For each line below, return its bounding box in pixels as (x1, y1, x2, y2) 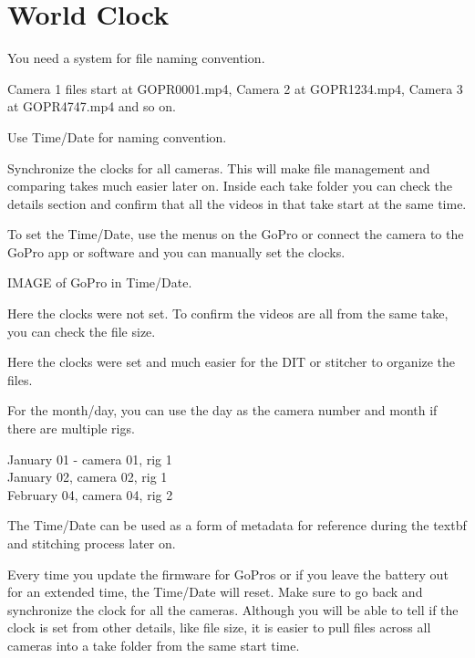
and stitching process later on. (7, 534, 176, 552)
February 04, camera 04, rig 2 (7, 485, 173, 504)
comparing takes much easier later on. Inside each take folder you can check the (7, 176, 452, 195)
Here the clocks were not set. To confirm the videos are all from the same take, (7, 304, 449, 323)
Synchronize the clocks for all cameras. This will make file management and (7, 158, 430, 177)
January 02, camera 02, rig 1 (7, 467, 168, 486)
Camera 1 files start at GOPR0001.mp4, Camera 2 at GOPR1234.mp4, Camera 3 (7, 78, 463, 98)
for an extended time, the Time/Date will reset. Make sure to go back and (7, 582, 423, 601)
